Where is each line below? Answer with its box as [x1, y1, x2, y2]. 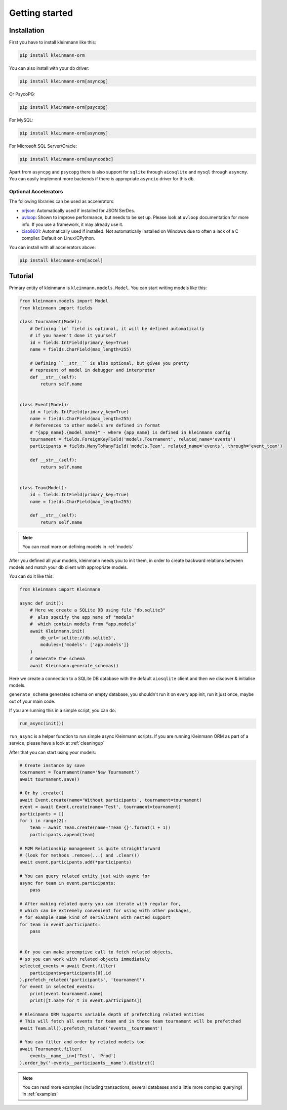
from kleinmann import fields [19, 305, 93, 311]
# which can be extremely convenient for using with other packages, [19, 908, 192, 914]
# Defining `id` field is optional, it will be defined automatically [30, 326, 205, 331]
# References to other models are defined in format [30, 423, 161, 428]
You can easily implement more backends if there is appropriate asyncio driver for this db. [9, 176, 195, 182]
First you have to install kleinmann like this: [9, 40, 96, 45]
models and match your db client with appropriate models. [9, 564, 128, 570]
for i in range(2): [19, 818, 67, 823]
